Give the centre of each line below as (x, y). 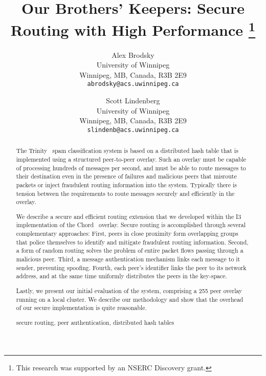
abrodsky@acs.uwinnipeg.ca (133, 84)
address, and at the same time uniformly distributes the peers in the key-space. (121, 276)
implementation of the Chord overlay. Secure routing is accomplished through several (131, 225)
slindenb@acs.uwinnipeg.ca (133, 130)
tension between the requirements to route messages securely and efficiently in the (125, 193)
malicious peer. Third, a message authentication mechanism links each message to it (128, 259)
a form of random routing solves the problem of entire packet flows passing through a (130, 250)
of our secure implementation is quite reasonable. (81, 308)
